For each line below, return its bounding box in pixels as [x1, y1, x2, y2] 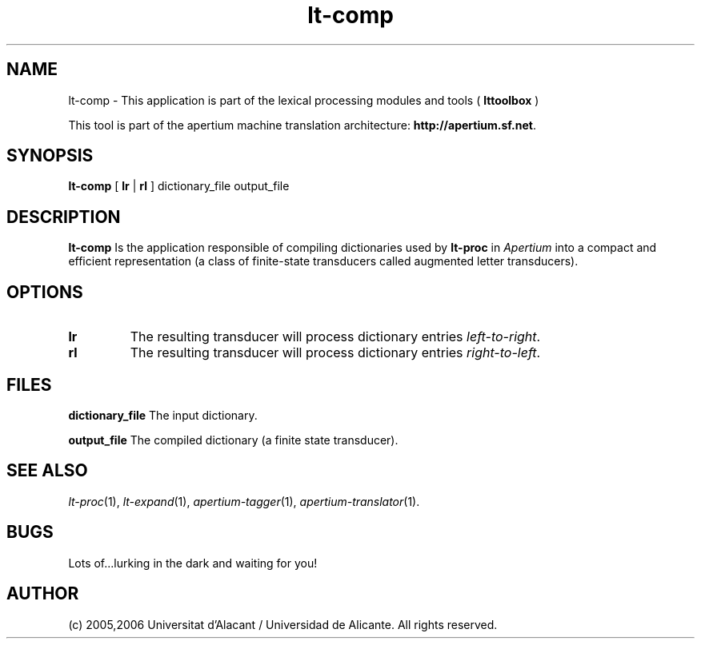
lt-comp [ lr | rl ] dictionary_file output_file [68, 179, 290, 193]
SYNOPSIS [6, 145, 94, 166]
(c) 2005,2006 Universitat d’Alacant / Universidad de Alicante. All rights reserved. [68, 617, 498, 631]
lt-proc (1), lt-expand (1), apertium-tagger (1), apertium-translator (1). [68, 494, 420, 508]
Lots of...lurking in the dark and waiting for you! [68, 555, 318, 570]
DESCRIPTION [6, 206, 121, 227]
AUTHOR [6, 583, 79, 604]
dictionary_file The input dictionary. [68, 408, 258, 422]
